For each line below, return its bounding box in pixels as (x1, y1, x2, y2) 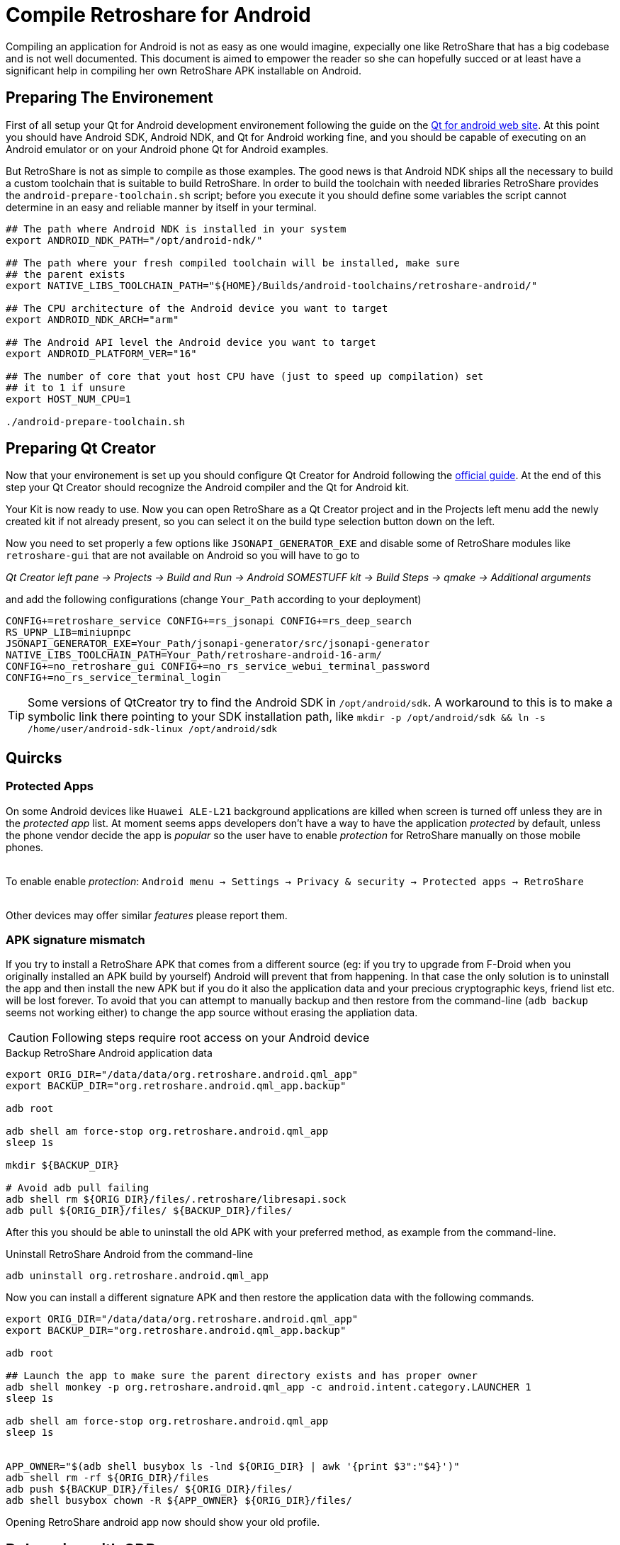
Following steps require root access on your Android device (52, 1030, 370, 1045)
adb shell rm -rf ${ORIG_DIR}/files (6, 1472, 209, 1484)
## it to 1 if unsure (6, 381, 125, 393)
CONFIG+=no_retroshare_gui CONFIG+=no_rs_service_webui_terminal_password (6, 661, 430, 673)
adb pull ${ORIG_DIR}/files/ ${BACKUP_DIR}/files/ (6, 1205, 293, 1217)
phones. (6, 841, 44, 853)
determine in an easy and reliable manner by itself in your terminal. (6, 201, 317, 213)
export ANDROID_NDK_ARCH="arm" (6, 313, 179, 325)
